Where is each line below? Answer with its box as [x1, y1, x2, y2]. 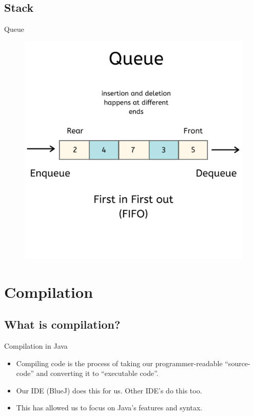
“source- [225, 357, 250, 368]
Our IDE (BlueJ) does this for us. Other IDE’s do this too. [16, 385, 202, 395]
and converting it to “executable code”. [36, 368, 159, 379]
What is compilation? [4, 316, 121, 332]
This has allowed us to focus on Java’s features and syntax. [16, 402, 203, 413]
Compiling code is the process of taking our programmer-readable [16, 357, 223, 368]
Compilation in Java [4, 340, 68, 351]
